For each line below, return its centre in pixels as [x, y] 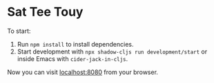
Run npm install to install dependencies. [75, 44]
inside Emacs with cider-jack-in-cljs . [72, 58]
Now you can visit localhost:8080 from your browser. [83, 72]
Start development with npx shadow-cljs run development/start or [112, 51]
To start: [19, 31]
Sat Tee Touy [45, 12]
